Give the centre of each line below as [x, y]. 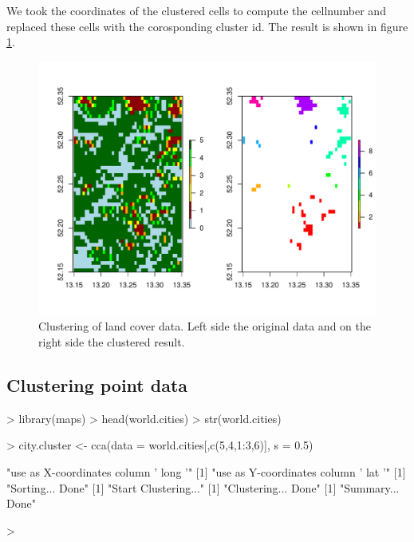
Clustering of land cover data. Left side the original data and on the [205, 326]
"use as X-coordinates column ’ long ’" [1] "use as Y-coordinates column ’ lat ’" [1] [206, 471]
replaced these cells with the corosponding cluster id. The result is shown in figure [207, 26]
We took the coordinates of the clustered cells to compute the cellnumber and [196, 10]
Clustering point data [97, 384]
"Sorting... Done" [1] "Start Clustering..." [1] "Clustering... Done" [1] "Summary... [203, 487]
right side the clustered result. [112, 341]
